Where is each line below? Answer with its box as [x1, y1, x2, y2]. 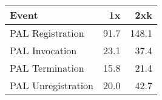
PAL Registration [10, 26, 84, 40]
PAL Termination [10, 61, 84, 75]
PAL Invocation [10, 43, 77, 57]
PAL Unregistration [10, 78, 93, 92]
